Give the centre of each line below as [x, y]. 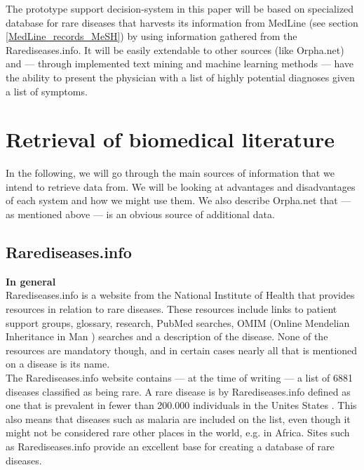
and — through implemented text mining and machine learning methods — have [180, 63]
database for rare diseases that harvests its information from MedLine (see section [182, 22]
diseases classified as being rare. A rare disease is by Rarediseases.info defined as [178, 391]
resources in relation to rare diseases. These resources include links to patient [171, 309]
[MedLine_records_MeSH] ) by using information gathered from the [151, 36]
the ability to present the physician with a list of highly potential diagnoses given [180, 77]
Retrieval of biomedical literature [170, 139]
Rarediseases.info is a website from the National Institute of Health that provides [180, 295]
